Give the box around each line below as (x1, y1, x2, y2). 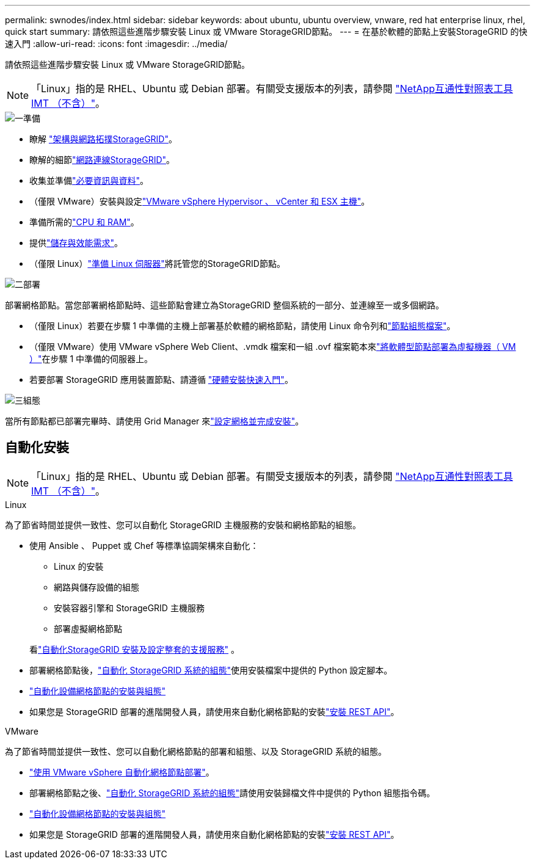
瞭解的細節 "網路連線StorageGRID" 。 (29, 154, 175, 165)
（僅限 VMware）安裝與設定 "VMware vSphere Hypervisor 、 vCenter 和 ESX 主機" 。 (29, 196, 370, 206)
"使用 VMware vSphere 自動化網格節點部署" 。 (29, 766, 214, 777)
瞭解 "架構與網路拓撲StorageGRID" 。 (29, 134, 177, 144)
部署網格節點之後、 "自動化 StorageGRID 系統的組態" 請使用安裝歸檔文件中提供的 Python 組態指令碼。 (29, 787, 435, 798)
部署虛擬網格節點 (54, 623, 122, 634)
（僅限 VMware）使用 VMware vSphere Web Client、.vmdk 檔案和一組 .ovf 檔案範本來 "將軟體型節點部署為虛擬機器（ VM (29, 341, 516, 352)
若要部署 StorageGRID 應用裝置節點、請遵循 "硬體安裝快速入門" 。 (29, 374, 293, 385)
